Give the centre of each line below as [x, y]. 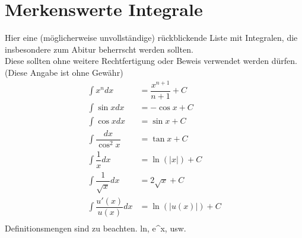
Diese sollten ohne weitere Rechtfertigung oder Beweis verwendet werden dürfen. [151, 61]
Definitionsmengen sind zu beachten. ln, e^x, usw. [96, 228]
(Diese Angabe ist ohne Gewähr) [64, 72]
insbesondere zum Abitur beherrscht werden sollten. [99, 49]
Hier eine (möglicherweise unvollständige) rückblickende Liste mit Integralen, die [151, 38]
